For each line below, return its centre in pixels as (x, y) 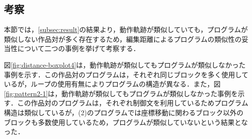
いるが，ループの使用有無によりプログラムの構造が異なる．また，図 (112, 84)
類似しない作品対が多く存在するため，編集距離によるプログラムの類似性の (123, 39)
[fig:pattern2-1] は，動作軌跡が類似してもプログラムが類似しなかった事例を (121, 93)
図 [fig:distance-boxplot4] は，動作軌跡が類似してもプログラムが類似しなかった (125, 64)
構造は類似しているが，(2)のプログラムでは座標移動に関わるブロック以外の (124, 112)
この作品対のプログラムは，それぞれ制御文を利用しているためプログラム (133, 103)
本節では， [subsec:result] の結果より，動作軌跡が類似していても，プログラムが (126, 29)
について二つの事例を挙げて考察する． (79, 48)
